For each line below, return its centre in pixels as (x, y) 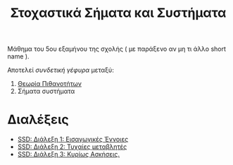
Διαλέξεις (38, 120)
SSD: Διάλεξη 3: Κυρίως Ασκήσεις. (69, 154)
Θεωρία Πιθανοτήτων (50, 84)
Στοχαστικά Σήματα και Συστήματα (118, 13)
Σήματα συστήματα (46, 91)
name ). (18, 56)
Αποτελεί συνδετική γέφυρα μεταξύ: (61, 70)
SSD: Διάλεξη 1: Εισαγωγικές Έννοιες (73, 140)
